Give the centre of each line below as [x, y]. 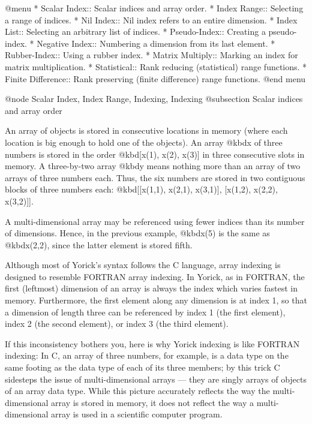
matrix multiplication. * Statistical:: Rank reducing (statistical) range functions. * [156, 66]
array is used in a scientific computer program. [137, 414]
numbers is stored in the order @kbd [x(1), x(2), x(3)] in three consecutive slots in [155, 154]
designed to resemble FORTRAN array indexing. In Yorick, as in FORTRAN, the [155, 276]
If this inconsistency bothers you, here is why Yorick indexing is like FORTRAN [152, 343]
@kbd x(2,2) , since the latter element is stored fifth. [99, 244]
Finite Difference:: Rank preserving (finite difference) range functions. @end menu [155, 78]
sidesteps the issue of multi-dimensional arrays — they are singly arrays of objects [156, 379]
